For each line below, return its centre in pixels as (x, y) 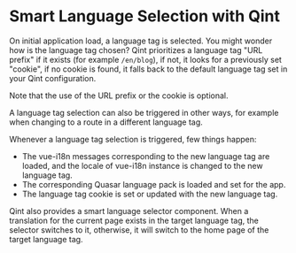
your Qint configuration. (53, 78)
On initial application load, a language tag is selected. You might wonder (141, 41)
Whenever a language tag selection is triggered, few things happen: (133, 139)
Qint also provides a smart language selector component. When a (129, 211)
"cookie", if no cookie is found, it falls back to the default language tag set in (148, 69)
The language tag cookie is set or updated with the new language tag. (150, 194)
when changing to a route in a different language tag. (106, 122)
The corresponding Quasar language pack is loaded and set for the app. (154, 184)
